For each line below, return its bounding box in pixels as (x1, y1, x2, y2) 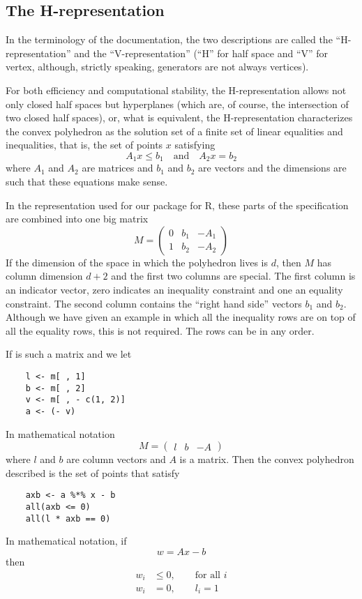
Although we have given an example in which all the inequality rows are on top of (6, 310, 356, 324)
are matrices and (82, 160, 153, 175)
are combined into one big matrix (6, 211, 149, 226)
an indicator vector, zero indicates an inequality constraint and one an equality (6, 282, 343, 296)
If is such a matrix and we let (6, 347, 132, 361)
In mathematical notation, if (6, 533, 127, 548)
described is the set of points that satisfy (6, 465, 180, 480)
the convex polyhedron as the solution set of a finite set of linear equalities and (6, 123, 343, 138)
